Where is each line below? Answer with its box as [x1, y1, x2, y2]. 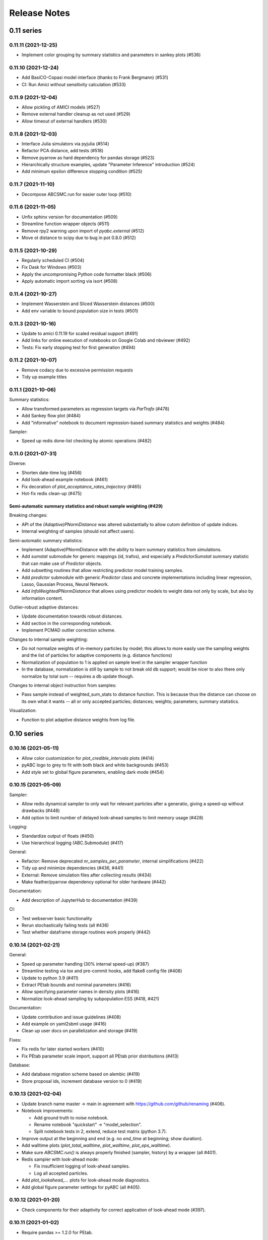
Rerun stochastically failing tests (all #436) [21, 922, 109, 928]
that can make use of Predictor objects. [21, 560, 102, 566]
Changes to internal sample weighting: [9, 636, 88, 642]
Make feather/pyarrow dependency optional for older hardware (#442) [21, 878, 166, 885]
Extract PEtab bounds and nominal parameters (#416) [21, 982, 132, 988]
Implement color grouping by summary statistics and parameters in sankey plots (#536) [21, 52, 201, 58]
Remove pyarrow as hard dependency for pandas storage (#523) [21, 154, 155, 161]
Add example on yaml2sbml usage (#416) [21, 1021, 107, 1027]
